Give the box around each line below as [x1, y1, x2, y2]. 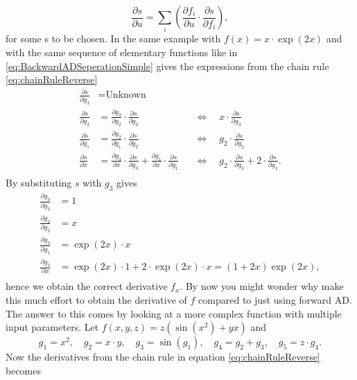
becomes [6, 363, 42, 377]
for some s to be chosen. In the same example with [6, 31, 221, 46]
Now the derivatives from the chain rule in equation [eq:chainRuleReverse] [6, 349, 320, 364]
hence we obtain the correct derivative [6, 279, 168, 293]
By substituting [6, 175, 72, 190]
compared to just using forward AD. [198, 292, 352, 306]
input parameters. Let [6, 320, 99, 334]
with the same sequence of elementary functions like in [6, 44, 238, 59]
